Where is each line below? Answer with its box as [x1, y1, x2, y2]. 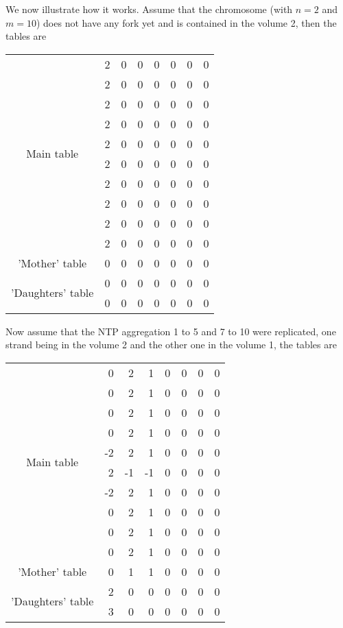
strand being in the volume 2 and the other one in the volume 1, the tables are [5, 337, 337, 352]
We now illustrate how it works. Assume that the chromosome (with [5, 2, 293, 16]
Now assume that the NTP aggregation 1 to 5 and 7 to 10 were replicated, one [5, 324, 336, 338]
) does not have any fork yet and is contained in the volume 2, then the [36, 15, 337, 29]
